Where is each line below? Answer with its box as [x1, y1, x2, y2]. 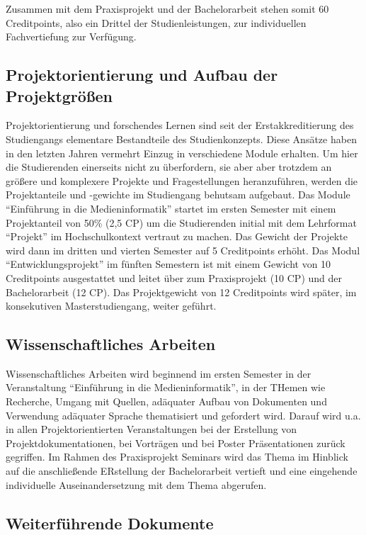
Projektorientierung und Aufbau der [6, 64, 278, 86]
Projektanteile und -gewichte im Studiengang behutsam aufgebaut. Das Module [6, 187, 350, 202]
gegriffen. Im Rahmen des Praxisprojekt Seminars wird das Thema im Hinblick [6, 449, 348, 464]
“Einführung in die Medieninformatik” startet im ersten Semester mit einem [6, 201, 336, 215]
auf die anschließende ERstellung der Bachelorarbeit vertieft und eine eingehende [6, 463, 358, 478]
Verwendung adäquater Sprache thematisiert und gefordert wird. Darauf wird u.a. [6, 407, 361, 422]
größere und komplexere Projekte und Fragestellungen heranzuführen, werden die [6, 173, 358, 188]
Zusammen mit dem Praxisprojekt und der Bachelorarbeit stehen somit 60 [6, 1, 329, 16]
